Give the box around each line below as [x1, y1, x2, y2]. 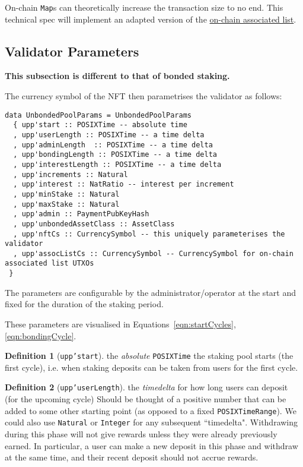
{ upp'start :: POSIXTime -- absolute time [13, 121, 187, 130]
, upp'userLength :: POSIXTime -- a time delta [13, 130, 205, 139]
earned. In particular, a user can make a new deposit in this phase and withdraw [5, 439, 298, 452]
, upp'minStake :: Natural [13, 190, 120, 198]
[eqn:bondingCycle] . [5, 329, 76, 342]
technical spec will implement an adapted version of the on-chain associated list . [5, 12, 296, 25]
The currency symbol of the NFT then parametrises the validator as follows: [5, 90, 282, 102]
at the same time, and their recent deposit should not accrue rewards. [5, 451, 259, 463]
